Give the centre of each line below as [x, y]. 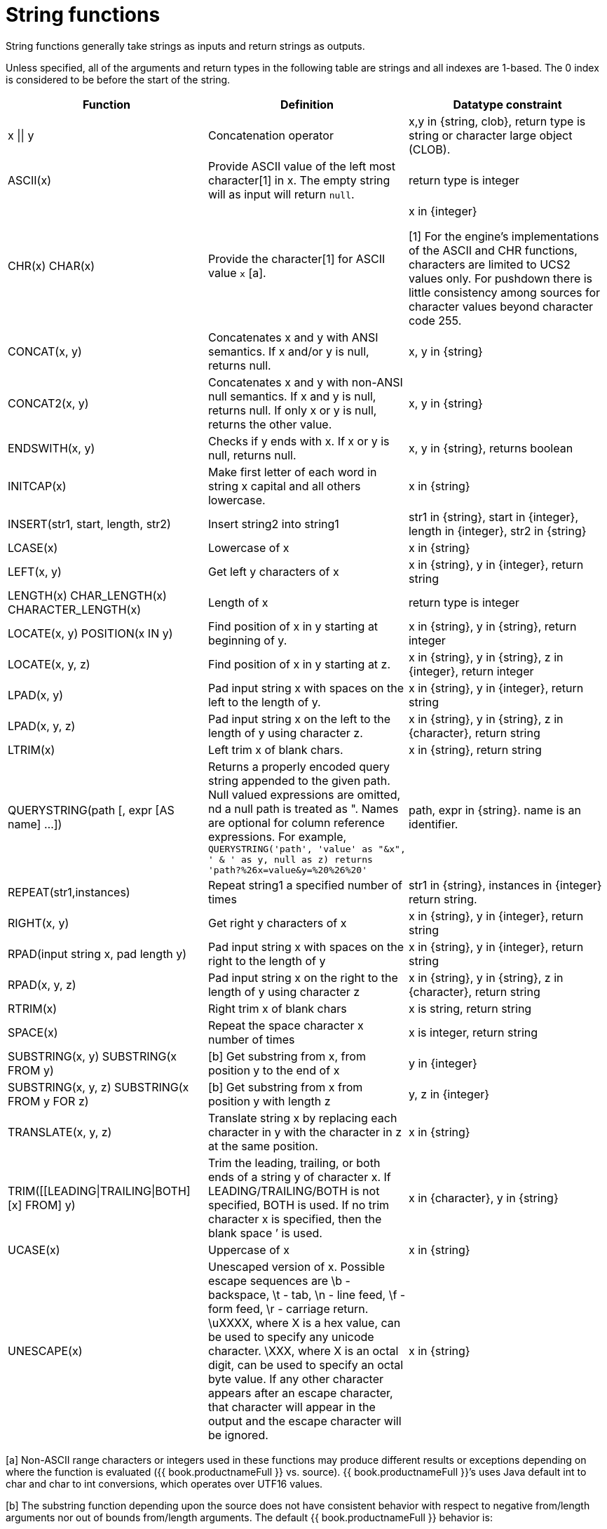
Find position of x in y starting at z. [299, 664]
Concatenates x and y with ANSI [293, 337]
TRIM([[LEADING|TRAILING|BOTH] [99, 1191]
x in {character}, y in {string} [483, 1198]
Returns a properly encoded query [299, 766]
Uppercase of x [248, 1250]
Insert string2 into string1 [273, 524]
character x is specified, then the [295, 1219]
